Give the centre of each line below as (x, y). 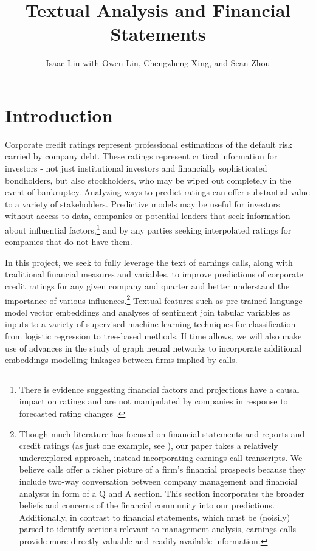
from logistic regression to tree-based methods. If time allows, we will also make (153, 336)
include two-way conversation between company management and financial (158, 481)
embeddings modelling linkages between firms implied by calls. (121, 360)
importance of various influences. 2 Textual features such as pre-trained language (154, 299)
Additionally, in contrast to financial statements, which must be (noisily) (155, 517)
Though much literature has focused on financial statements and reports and (162, 433)
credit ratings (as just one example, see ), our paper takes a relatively (149, 445)
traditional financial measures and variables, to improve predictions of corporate (154, 274)
